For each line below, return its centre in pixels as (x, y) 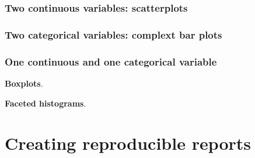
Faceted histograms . (46, 103)
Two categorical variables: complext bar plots (113, 34)
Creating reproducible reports (128, 143)
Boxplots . (24, 83)
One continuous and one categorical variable (111, 61)
